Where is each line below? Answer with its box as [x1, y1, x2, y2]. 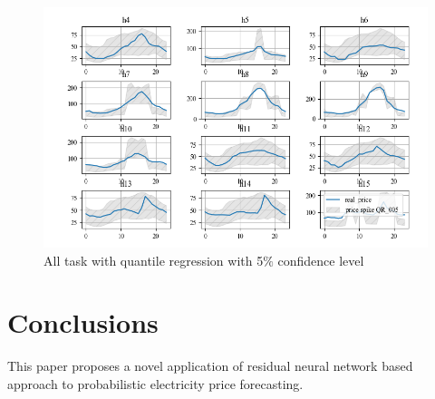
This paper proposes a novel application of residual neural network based [7, 356, 413, 375]
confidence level [277, 250, 364, 269]
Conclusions [7, 304, 159, 341]
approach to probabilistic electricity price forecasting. [7, 374, 304, 393]
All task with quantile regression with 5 [43, 250, 264, 269]
